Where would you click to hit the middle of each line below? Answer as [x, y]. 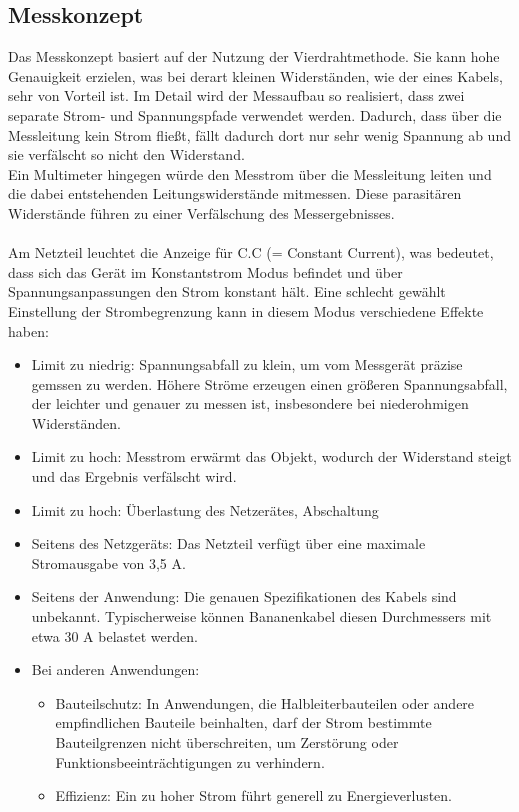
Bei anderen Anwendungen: [115, 669]
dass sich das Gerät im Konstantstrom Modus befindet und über [205, 271]
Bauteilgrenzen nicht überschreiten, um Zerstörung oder [227, 742]
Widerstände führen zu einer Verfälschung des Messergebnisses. [201, 212]
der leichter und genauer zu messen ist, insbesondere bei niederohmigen [250, 403]
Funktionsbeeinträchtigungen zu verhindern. [190, 761]
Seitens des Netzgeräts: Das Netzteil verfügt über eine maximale [228, 543]
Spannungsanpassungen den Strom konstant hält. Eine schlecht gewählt [227, 291]
